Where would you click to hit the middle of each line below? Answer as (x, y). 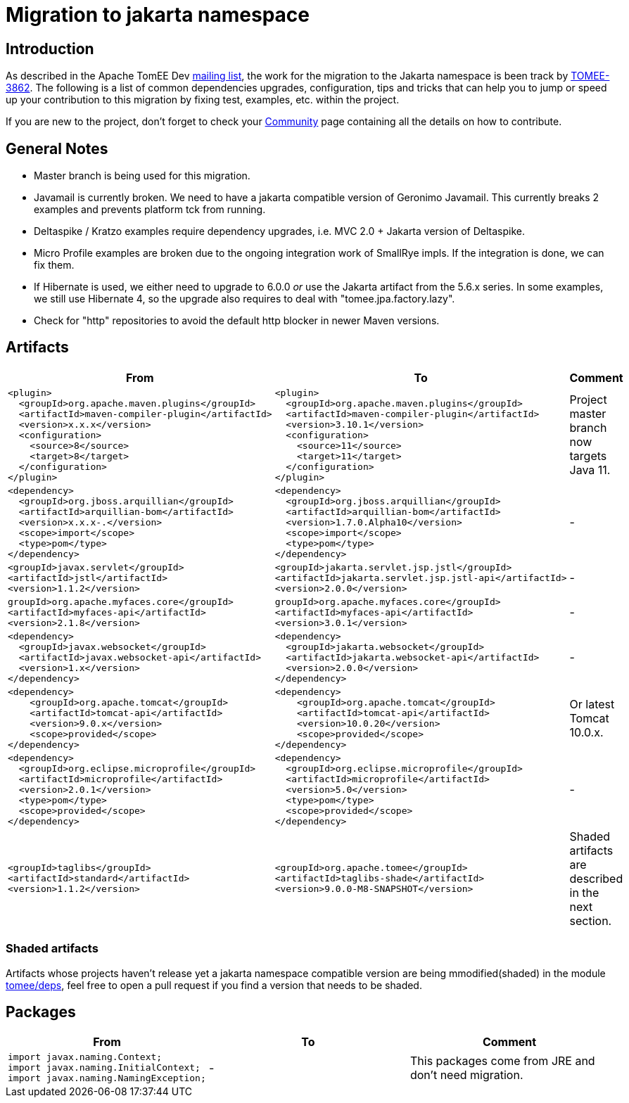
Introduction (50, 49)
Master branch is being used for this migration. (142, 176)
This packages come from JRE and (502, 1060)
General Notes (57, 148)
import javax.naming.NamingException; (107, 1078)
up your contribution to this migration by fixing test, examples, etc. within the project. (203, 100)
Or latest (592, 704)
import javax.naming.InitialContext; (104, 1068)
